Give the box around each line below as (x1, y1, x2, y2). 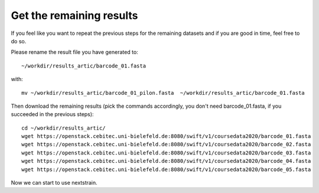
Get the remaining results (11, 9, 138, 22)
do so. (11, 37, 27, 44)
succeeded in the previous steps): (11, 111, 94, 118)
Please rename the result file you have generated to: (11, 49, 138, 56)
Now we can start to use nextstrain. (11, 179, 97, 186)
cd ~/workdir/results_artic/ (21, 124, 106, 131)
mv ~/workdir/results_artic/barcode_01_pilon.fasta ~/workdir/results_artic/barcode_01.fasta (21, 89, 305, 96)
